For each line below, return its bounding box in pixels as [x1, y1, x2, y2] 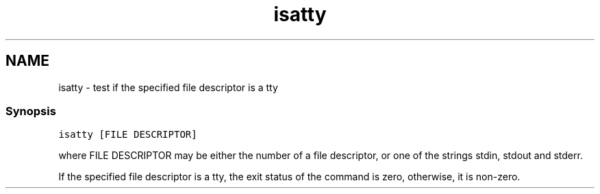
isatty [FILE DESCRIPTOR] [58, 129, 197, 141]
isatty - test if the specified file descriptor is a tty [58, 81, 278, 93]
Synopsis [5, 104, 56, 118]
